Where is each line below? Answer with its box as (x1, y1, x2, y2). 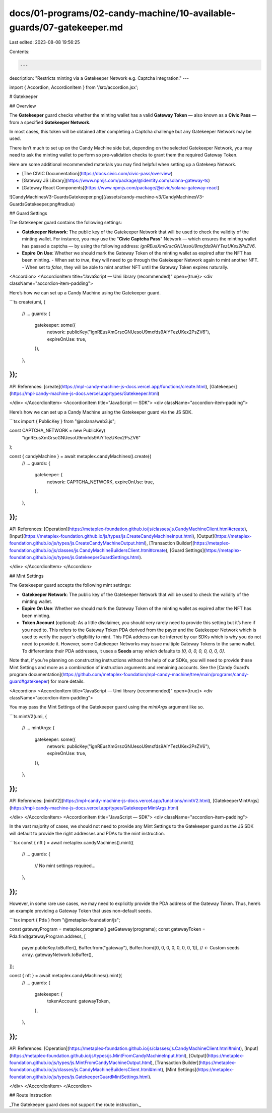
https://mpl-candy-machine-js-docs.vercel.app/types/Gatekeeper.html (11, 390, 158, 396)
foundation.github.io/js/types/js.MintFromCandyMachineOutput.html (9, 1059, 151, 1066)
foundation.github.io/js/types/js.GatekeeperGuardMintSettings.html (9, 1074, 149, 1080)
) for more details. (47, 678, 85, 684)
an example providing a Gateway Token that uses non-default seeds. (9, 907, 152, 914)
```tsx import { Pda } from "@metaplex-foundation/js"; (9, 917, 120, 923)
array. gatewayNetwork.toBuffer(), (22, 952, 93, 958)
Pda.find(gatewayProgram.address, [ (9, 933, 86, 939)
